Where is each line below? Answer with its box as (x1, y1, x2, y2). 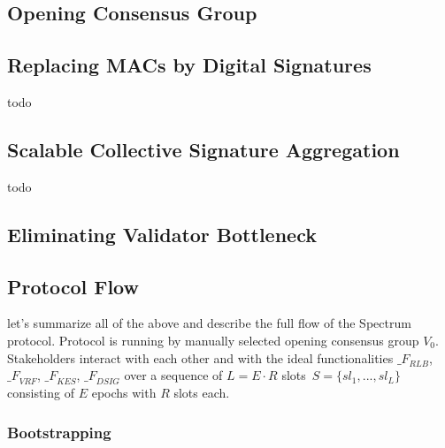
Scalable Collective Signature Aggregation (7, 135, 400, 163)
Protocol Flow (7, 272, 139, 300)
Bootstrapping (7, 421, 111, 443)
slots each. (173, 383, 230, 402)
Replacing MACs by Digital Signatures (7, 51, 372, 79)
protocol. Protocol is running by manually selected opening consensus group (7, 330, 419, 349)
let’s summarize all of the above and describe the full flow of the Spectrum (7, 314, 411, 332)
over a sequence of (124, 366, 223, 384)
